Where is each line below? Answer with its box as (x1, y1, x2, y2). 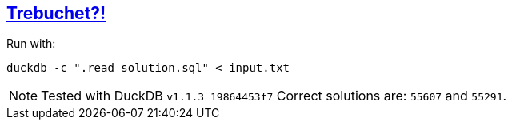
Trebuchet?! (6, 3, 106, 23)
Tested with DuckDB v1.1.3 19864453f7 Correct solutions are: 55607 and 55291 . (41, 88, 507, 104)
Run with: (6, 37, 56, 51)
